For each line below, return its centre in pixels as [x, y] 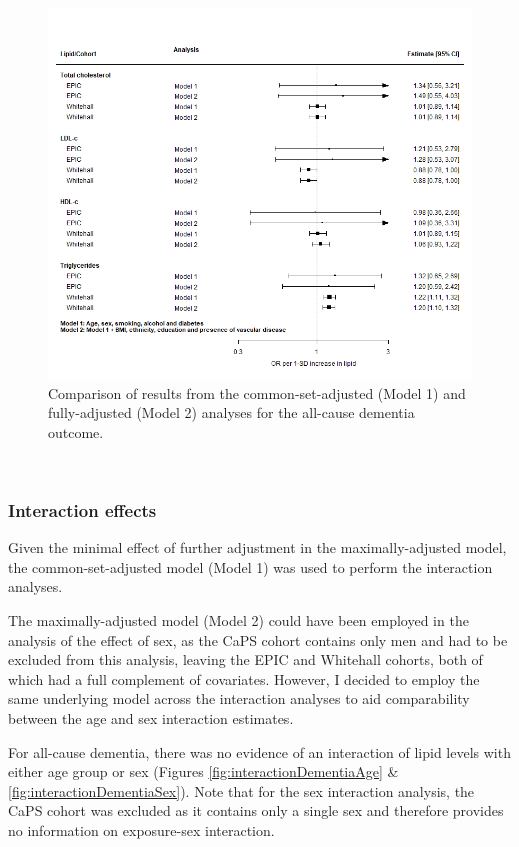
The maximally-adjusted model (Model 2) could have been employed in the [238, 619]
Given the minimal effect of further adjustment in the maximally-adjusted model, [257, 547]
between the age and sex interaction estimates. [151, 717]
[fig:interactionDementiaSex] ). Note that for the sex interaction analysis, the [241, 790]
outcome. [76, 431]
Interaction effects [82, 509]
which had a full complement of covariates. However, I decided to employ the [244, 678]
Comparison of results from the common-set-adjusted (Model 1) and [257, 392]
